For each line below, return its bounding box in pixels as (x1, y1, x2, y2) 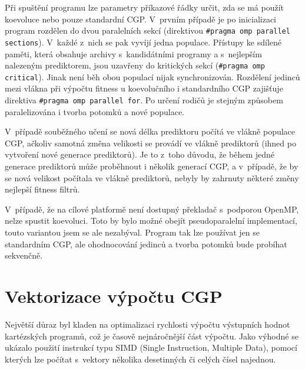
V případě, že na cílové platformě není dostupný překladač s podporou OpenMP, (5, 203, 299, 215)
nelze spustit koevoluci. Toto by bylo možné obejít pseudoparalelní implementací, (5, 214, 297, 227)
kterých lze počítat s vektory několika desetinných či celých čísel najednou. (5, 352, 276, 365)
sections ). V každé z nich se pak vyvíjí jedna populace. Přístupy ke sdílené (5, 35, 281, 48)
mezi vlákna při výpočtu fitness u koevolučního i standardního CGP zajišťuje (5, 82, 283, 94)
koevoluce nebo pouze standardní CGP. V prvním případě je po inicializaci (5, 12, 276, 25)
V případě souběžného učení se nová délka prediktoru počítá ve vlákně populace (5, 125, 296, 138)
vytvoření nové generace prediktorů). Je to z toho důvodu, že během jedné (5, 148, 275, 161)
